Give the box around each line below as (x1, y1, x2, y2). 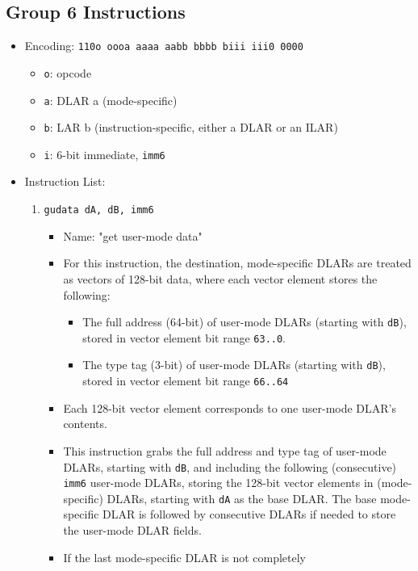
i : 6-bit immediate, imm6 (44, 145, 165, 162)
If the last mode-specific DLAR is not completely (63, 548, 306, 565)
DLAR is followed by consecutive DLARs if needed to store (102, 506, 396, 523)
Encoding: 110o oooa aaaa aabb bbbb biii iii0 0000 (24, 37, 303, 54)
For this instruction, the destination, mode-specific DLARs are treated (63, 254, 412, 271)
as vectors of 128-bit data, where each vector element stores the (63, 270, 378, 287)
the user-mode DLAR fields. (63, 522, 202, 539)
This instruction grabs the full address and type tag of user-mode (63, 442, 387, 459)
